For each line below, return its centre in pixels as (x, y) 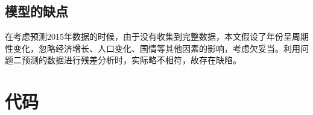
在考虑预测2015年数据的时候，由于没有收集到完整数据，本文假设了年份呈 (148, 36)
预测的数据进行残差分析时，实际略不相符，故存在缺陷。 (131, 60)
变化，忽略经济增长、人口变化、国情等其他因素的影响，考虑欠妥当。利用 (156, 48)
